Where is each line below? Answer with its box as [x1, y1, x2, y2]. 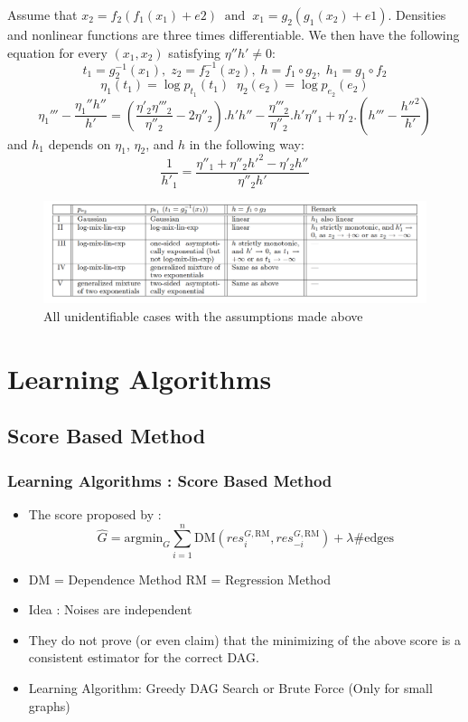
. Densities [388, 5, 446, 24]
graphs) [28, 696, 70, 715]
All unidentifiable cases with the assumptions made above [43, 306, 363, 325]
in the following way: [189, 134, 304, 153]
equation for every [7, 43, 108, 62]
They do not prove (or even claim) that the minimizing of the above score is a [28, 630, 461, 649]
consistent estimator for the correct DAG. [28, 648, 259, 667]
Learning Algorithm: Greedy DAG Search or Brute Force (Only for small [28, 679, 433, 698]
